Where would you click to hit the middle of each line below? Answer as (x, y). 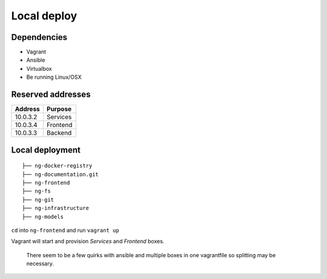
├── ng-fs (36, 191)
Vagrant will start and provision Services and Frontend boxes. (88, 241)
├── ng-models (43, 217)
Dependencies (39, 37)
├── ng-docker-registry (57, 166)
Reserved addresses (51, 95)
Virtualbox (39, 68)
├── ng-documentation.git (61, 174)
